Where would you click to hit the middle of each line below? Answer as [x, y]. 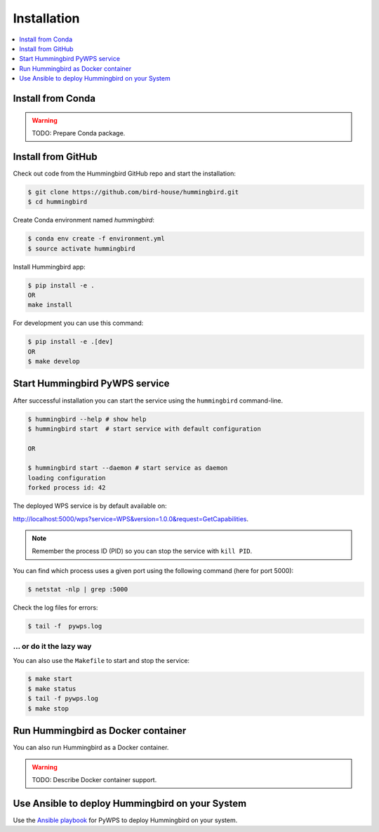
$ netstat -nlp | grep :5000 [78, 589]
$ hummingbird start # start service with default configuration [144, 429]
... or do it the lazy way [52, 647]
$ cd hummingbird [58, 202]
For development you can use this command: [78, 323]
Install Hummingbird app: [49, 267]
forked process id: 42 [67, 488]
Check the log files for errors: [55, 608]
